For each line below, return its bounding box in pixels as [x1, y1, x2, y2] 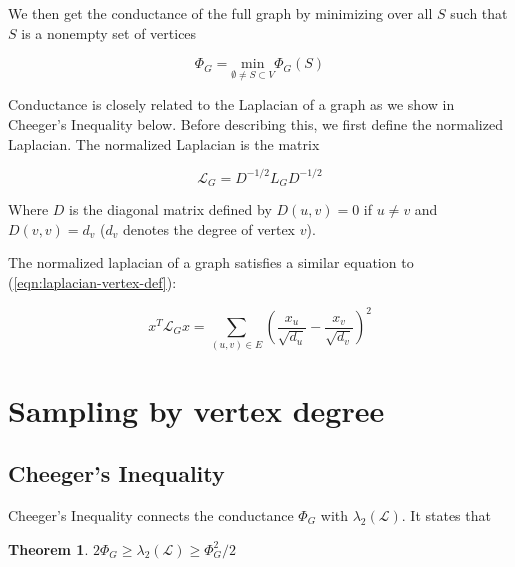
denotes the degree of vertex [122, 218, 295, 239]
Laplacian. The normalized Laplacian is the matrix [8, 133, 320, 154]
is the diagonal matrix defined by [69, 199, 272, 220]
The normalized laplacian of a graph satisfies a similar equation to [8, 252, 414, 273]
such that [450, 3, 508, 23]
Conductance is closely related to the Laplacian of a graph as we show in [8, 94, 455, 115]
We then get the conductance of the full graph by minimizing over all [8, 3, 433, 23]
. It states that [401, 504, 491, 525]
